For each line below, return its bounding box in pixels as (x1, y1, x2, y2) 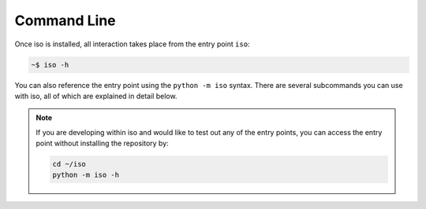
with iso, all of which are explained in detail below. (14, 91, 177, 101)
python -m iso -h (52, 170, 120, 180)
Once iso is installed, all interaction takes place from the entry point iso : (14, 39, 250, 49)
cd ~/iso (52, 159, 87, 169)
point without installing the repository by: (35, 138, 169, 148)
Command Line (14, 12, 116, 29)
